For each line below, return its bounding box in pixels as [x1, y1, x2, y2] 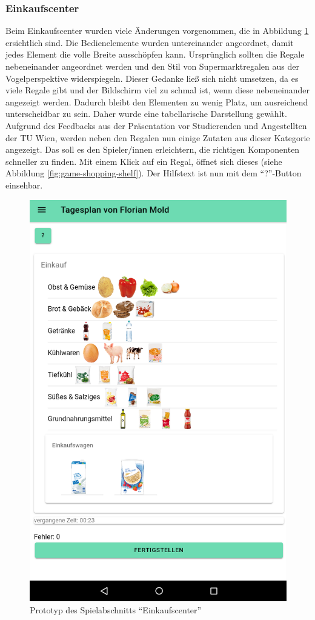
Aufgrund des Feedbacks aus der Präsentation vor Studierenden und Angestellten [5, 119, 307, 132]
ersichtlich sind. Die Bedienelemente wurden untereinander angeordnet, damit [5, 36, 294, 48]
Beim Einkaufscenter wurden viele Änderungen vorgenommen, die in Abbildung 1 [5, 24, 309, 37]
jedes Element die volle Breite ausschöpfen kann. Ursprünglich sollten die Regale [5, 48, 305, 61]
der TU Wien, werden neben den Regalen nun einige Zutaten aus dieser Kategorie [5, 131, 310, 144]
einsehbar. [5, 178, 43, 191]
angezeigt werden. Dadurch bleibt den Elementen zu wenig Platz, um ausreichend [5, 95, 308, 108]
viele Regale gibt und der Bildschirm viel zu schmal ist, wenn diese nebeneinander [5, 84, 310, 96]
